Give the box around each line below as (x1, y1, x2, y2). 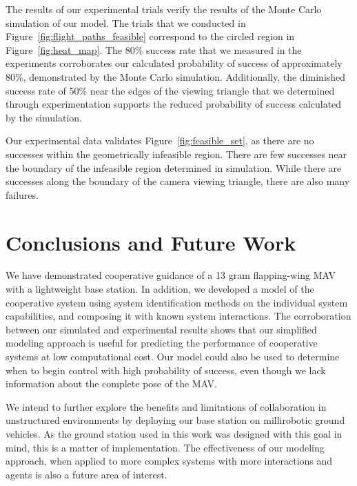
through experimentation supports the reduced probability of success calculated (6, 97, 342, 111)
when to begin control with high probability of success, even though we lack (6, 362, 326, 377)
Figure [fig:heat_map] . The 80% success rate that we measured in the (6, 42, 302, 57)
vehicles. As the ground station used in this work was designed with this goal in (6, 426, 343, 440)
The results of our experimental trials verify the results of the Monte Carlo (6, 2, 322, 16)
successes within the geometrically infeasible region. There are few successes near (6, 146, 347, 161)
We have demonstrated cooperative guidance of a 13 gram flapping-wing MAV (6, 268, 336, 282)
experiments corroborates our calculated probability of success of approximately (6, 56, 343, 70)
